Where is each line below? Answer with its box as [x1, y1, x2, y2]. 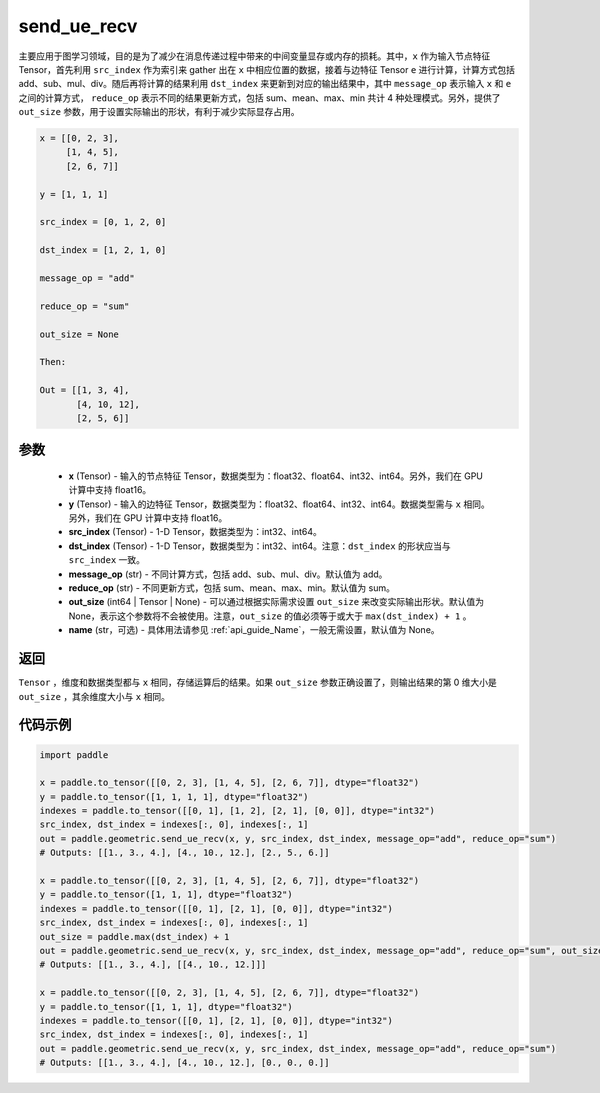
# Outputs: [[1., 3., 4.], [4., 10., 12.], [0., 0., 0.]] [39, 1057, 330, 1069]
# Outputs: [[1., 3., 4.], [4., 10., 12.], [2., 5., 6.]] [39, 847, 330, 859]
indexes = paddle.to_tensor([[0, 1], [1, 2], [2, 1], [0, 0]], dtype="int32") [39, 805, 435, 817]
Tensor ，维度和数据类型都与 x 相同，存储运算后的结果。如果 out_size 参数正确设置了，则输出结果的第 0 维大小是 [18, 676, 497, 689]
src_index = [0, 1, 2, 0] [39, 216, 167, 228]
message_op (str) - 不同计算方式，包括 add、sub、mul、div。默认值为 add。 [68, 568, 388, 580]
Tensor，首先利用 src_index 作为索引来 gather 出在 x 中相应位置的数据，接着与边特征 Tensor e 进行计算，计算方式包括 [18, 63, 515, 75]
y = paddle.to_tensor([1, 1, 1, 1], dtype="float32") [39, 791, 309, 802]
